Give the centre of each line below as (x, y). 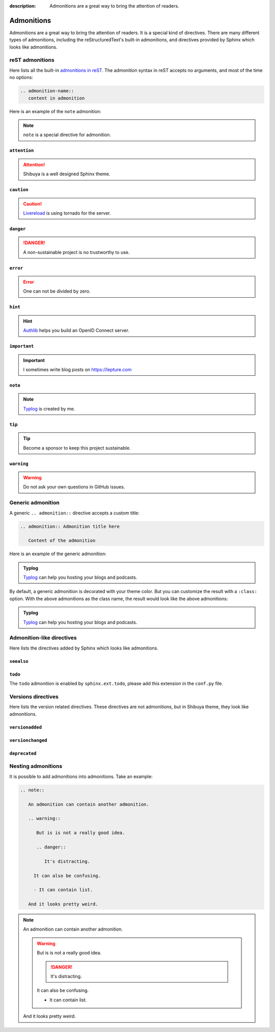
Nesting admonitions (36, 766)
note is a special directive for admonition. (67, 135)
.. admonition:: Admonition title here (70, 526)
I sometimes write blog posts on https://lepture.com (77, 370)
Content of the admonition (62, 541)
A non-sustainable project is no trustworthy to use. (76, 252)
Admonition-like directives (43, 638)
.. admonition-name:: (47, 91)
